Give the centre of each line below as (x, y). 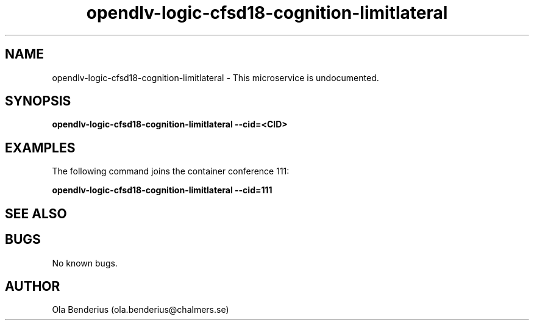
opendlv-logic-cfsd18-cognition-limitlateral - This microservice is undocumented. (215, 77)
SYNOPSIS (38, 101)
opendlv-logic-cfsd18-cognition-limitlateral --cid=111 (162, 190)
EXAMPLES (40, 148)
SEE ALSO (36, 213)
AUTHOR (33, 286)
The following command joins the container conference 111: (171, 171)
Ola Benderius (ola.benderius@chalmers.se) (141, 310)
